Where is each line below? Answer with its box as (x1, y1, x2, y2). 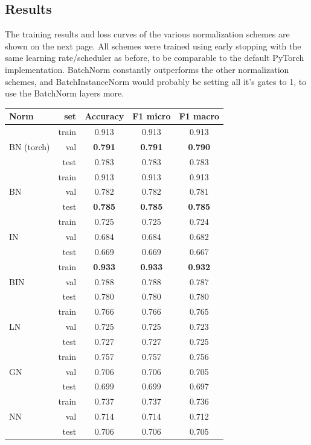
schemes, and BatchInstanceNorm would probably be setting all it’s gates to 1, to (5, 75, 307, 87)
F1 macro (179, 110, 220, 122)
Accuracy (85, 110, 124, 122)
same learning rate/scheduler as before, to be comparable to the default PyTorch (5, 51, 304, 64)
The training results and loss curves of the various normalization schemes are (5, 28, 290, 40)
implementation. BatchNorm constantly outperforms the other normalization (5, 63, 289, 75)
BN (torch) (9, 140, 50, 153)
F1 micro (132, 110, 171, 122)
